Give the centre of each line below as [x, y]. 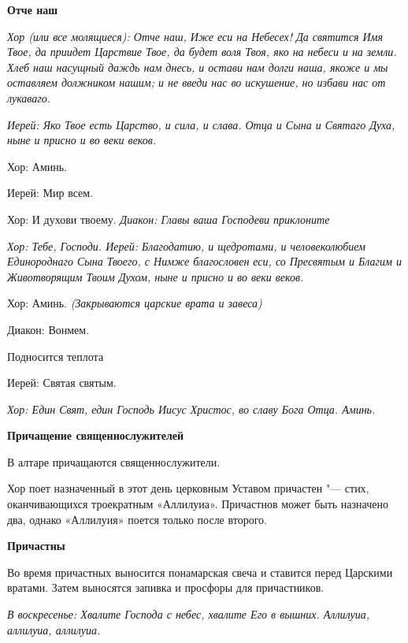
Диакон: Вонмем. [48, 329]
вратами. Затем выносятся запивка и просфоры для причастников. [166, 587]
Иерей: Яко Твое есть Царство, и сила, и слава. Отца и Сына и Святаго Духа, [201, 124]
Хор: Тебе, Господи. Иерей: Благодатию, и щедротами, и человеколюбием [186, 245]
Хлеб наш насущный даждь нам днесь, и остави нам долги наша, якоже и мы [198, 67]
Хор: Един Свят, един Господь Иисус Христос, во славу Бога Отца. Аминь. [191, 409]
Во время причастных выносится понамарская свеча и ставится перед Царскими [200, 572]
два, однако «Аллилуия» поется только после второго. [137, 519]
